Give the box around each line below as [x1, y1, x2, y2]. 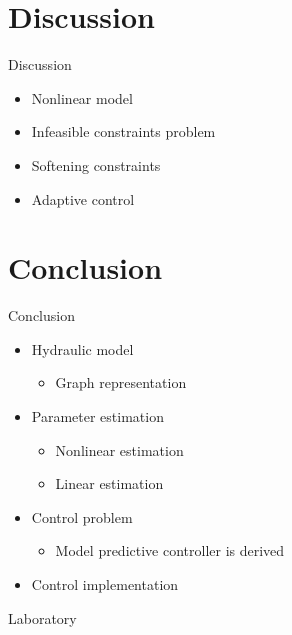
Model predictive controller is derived [55, 540, 285, 561]
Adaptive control [31, 188, 135, 209]
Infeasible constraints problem [31, 121, 216, 142]
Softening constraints [31, 154, 161, 175]
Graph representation [55, 372, 187, 393]
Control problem [31, 506, 133, 527]
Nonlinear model [31, 87, 133, 108]
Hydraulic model [31, 338, 134, 359]
